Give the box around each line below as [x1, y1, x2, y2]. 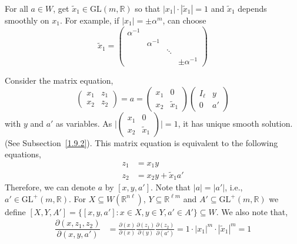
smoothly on [5, 14, 49, 26]
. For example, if [59, 14, 119, 26]
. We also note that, [216, 205, 288, 217]
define [5, 205, 26, 217]
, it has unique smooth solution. [178, 117, 293, 129]
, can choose [162, 14, 206, 26]
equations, [5, 148, 41, 160]
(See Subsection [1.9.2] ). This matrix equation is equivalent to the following [5, 136, 278, 149]
